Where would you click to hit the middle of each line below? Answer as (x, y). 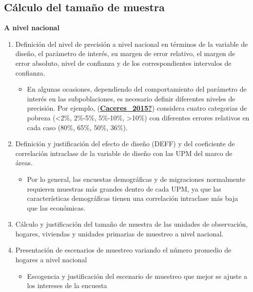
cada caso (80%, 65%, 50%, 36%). (77, 127)
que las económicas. (56, 207)
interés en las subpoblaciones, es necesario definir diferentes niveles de (131, 98)
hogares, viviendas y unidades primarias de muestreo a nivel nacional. (119, 233)
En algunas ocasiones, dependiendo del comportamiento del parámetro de (137, 89)
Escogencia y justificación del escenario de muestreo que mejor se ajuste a (137, 276)
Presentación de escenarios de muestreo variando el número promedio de (123, 250)
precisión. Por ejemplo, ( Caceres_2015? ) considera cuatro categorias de (137, 108)
